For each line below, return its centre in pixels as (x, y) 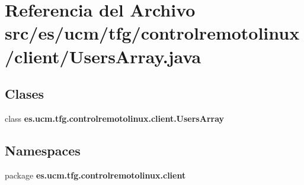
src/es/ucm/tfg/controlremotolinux (152, 33)
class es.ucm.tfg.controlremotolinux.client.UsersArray (115, 118)
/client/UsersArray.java (103, 56)
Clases (25, 94)
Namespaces (43, 150)
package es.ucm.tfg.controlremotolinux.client (95, 175)
